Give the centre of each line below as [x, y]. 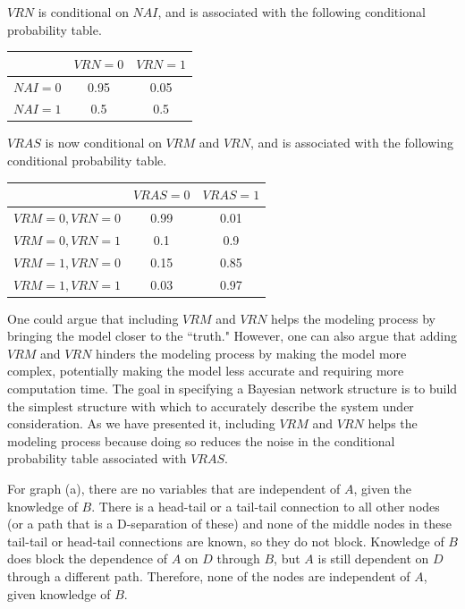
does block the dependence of [87, 558]
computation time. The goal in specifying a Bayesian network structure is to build [232, 388]
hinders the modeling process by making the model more [251, 353]
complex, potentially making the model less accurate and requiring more [206, 371]
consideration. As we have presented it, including [141, 423]
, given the [383, 488]
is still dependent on [373, 558]
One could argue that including [93, 318]
